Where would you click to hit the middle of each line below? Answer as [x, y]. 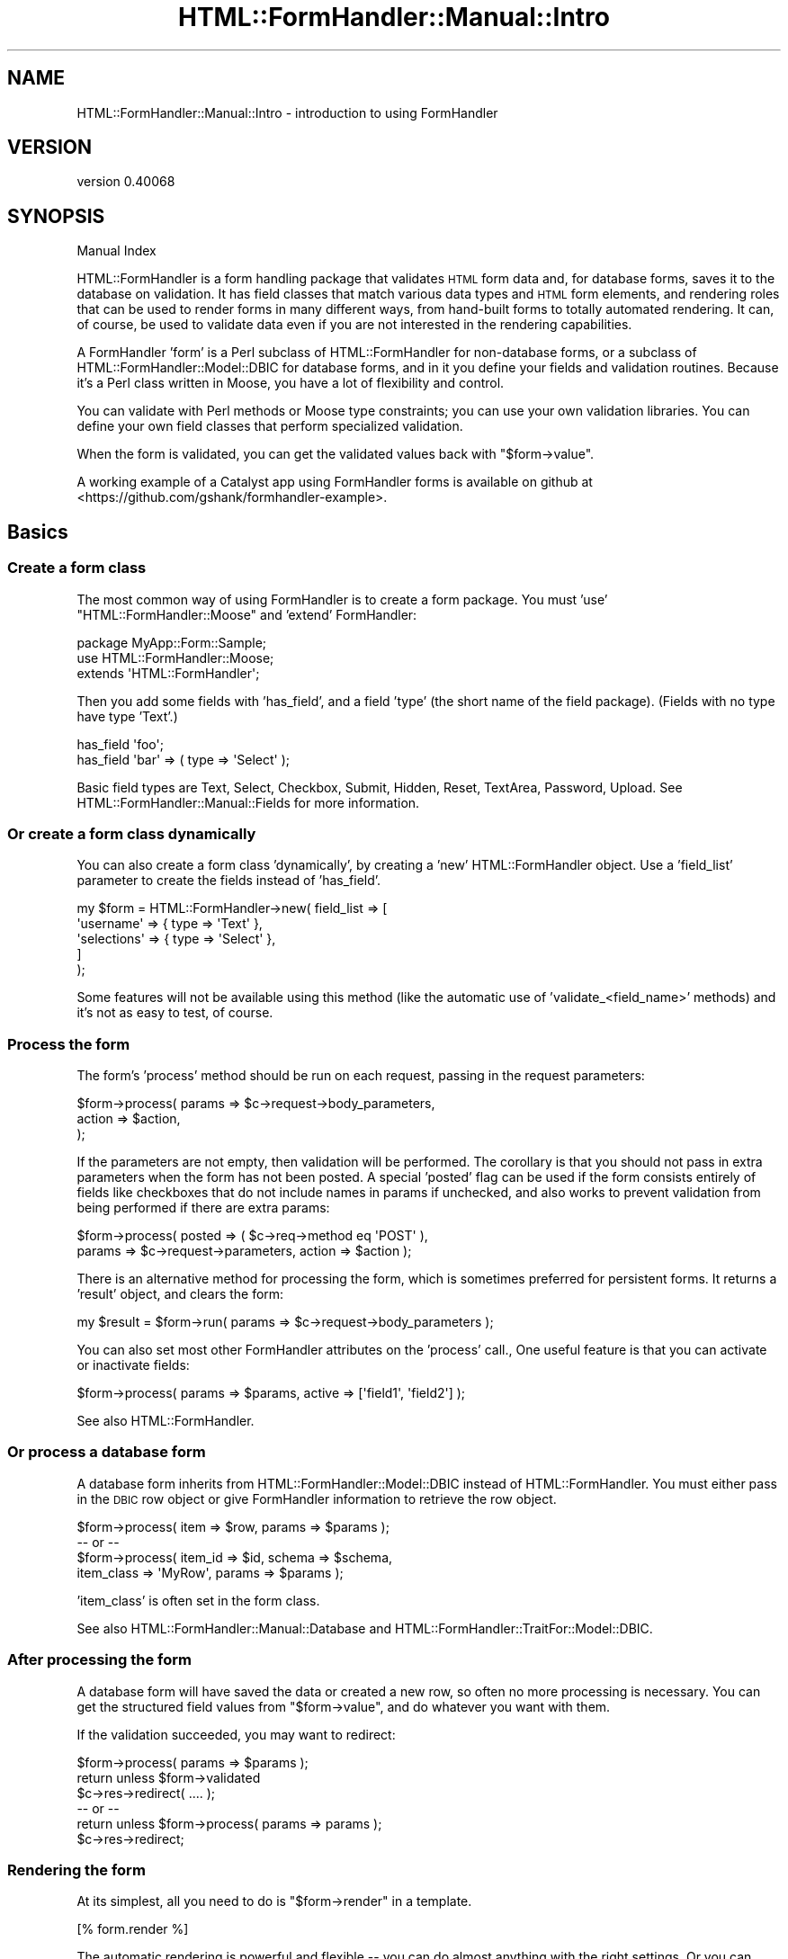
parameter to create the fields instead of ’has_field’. [229, 881]
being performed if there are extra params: [203, 1208]
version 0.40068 [126, 182]
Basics [38, 532]
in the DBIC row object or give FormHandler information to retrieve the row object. [317, 1498]
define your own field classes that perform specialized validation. [270, 426]
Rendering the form [76, 1870]
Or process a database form [107, 1452]
